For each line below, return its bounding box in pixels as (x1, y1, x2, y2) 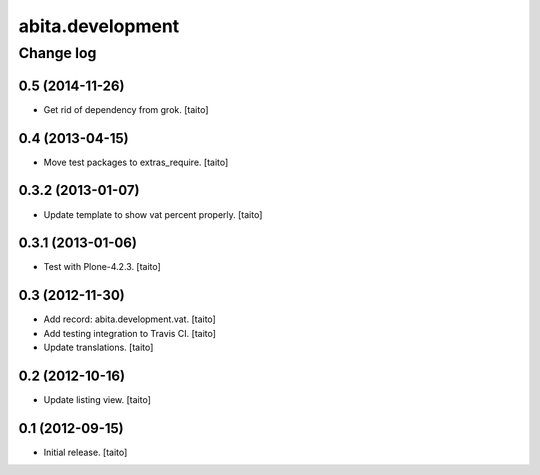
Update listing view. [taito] (43, 394, 152, 406)
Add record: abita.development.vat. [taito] (43, 313, 217, 325)
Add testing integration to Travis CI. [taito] (43, 327, 217, 339)
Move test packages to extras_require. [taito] (43, 156, 229, 168)
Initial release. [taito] (43, 446, 128, 458)
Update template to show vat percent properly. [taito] (43, 208, 263, 220)
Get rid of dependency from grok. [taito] (43, 103, 209, 115)
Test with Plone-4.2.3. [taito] (43, 261, 162, 273)
